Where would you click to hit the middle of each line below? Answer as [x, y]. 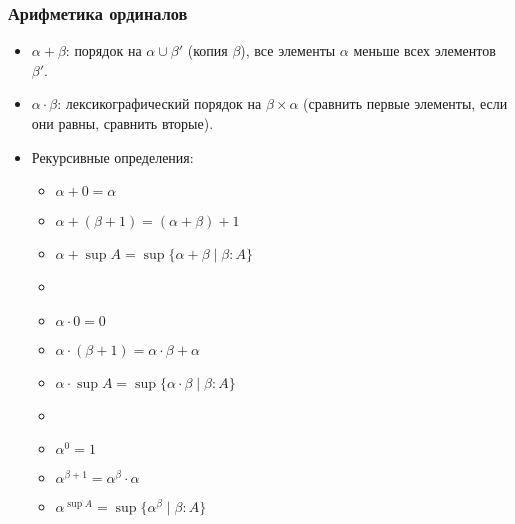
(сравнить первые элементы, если [405, 103]
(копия [207, 50]
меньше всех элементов [424, 50]
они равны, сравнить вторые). [122, 123]
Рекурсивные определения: [112, 156]
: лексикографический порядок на [159, 103]
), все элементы [288, 50]
